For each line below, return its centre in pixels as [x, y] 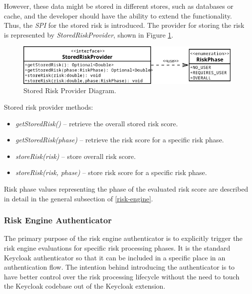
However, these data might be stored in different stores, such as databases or [119, 6]
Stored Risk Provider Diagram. [70, 90]
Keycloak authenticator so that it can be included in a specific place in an [115, 257]
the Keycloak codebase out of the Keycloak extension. [85, 286]
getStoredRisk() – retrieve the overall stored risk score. [97, 123]
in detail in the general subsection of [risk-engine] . [79, 198]
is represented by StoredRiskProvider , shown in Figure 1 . [89, 34]
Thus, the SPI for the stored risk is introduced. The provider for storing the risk [124, 25]
